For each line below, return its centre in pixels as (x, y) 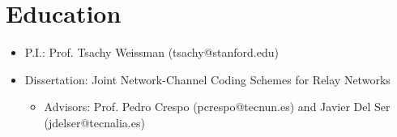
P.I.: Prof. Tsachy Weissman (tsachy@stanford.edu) (152, 52)
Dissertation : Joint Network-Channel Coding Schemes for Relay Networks (207, 79)
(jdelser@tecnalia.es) (94, 122)
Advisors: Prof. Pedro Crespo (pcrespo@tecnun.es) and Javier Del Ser (217, 107)
